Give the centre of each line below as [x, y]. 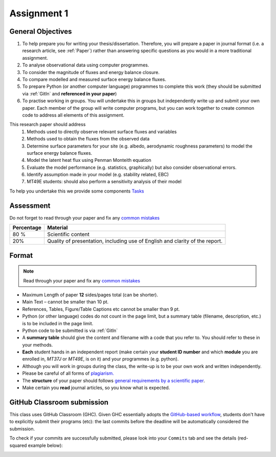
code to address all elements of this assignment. [73, 115]
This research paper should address [48, 125]
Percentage [27, 228]
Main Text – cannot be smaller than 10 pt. [65, 302]
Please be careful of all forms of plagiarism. [68, 373]
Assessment [30, 206]
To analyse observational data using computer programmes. [86, 65]
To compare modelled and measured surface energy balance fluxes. [94, 80]
